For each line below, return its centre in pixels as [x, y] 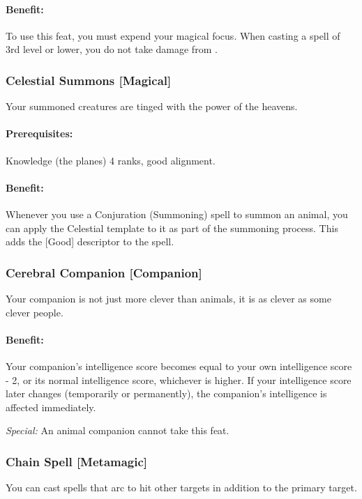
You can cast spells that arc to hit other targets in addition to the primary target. [181, 488]
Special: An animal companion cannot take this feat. [118, 430]
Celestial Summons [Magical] [89, 80]
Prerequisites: [39, 133]
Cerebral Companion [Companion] [104, 272]
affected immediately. [51, 407]
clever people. [35, 312]
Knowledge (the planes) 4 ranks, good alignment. [111, 160]
